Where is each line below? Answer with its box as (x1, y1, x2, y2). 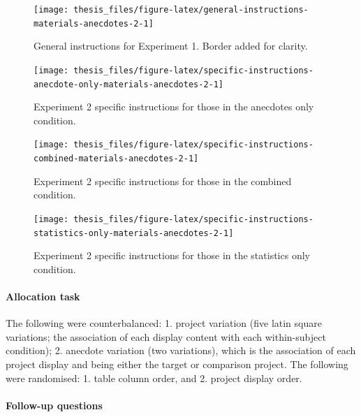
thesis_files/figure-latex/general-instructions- (73, 5, 309, 15)
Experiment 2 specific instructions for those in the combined (34, 173, 292, 188)
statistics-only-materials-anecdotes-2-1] (34, 228, 234, 238)
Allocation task (6, 289, 80, 303)
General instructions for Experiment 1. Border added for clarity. (34, 38, 308, 53)
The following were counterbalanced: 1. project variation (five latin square (6, 316, 322, 330)
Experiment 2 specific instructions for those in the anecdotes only (34, 99, 314, 114)
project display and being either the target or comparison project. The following (6, 356, 348, 371)
